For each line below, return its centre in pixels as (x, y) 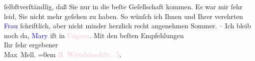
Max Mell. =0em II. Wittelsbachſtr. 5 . (63, 54)
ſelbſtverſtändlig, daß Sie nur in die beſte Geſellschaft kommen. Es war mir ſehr (123, 6)
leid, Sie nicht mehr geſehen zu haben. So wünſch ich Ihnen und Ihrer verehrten (124, 16)
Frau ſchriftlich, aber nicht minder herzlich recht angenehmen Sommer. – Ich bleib (127, 26)
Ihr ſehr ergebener (31, 45)
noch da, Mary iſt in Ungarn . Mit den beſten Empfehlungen (94, 35)
